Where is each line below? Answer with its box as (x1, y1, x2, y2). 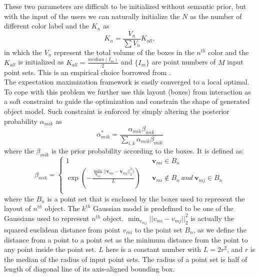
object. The (44, 203, 80, 213)
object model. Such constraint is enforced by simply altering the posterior (4, 106, 229, 116)
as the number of (189, 10, 242, 21)
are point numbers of (151, 56, 216, 67)
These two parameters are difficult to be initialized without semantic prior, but (4, 1, 246, 11)
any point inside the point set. (4, 244, 96, 254)
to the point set (134, 224, 182, 234)
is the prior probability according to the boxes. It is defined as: (51, 145, 244, 155)
